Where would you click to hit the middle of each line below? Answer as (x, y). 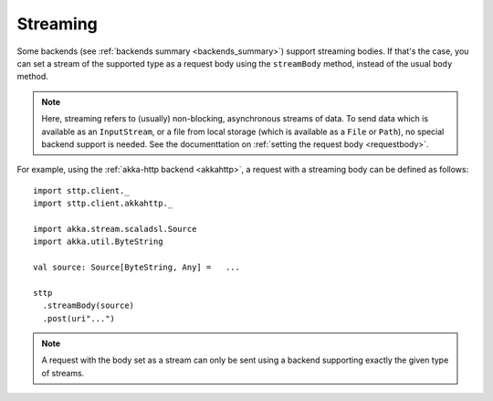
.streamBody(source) (89, 306)
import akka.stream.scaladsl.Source (115, 229)
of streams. (63, 373)
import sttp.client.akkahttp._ (103, 204)
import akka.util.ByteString (98, 242)
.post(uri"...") (79, 318)
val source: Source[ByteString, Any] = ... (137, 268)
